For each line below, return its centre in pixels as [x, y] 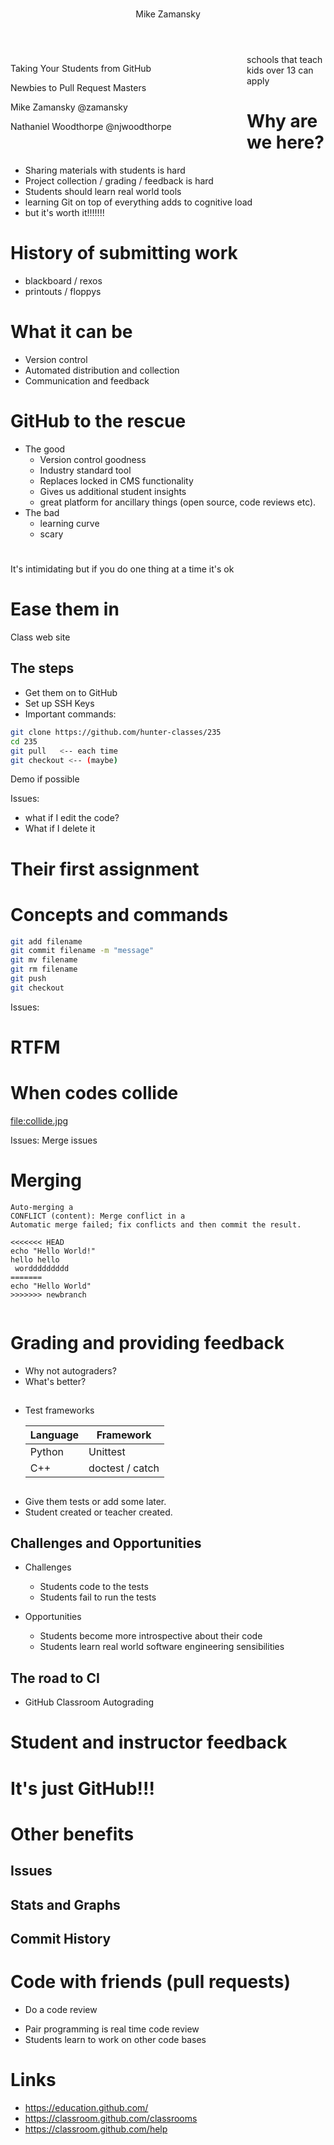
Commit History [61, 1938]
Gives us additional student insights [113, 491]
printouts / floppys [63, 292]
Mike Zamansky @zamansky [69, 107]
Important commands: [70, 714]
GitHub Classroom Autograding [89, 1702]
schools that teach [284, 60]
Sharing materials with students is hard [105, 170]
